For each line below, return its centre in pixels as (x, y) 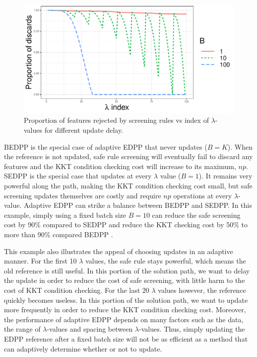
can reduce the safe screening (196, 215)
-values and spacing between (90, 329)
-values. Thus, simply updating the (192, 329)
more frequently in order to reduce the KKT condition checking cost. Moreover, (125, 310)
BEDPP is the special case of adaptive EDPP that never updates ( (106, 146)
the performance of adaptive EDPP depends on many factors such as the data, (124, 319)
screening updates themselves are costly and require (83, 195)
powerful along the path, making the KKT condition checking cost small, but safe (128, 186)
